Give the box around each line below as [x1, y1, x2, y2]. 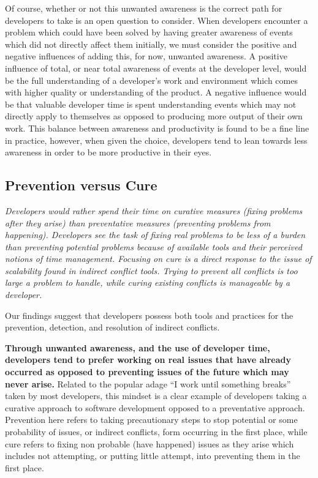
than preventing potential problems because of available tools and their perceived [5, 240, 302, 253]
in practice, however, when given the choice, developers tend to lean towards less [5, 133, 308, 146]
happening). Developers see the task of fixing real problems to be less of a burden [5, 228, 306, 241]
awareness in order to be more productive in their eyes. [5, 146, 212, 159]
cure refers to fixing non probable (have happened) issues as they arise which [5, 437, 294, 450]
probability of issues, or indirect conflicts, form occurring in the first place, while [5, 425, 308, 438]
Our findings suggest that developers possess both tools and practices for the [5, 308, 293, 321]
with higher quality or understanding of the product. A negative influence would [5, 86, 307, 99]
